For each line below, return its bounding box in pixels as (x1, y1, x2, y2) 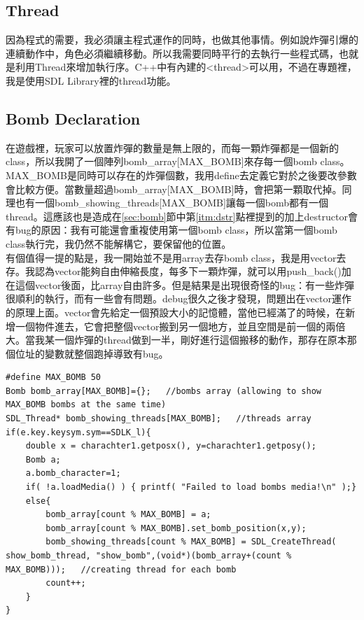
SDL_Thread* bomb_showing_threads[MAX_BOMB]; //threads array (6, 414, 311, 424)
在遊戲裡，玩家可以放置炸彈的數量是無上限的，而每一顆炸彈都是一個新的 (6, 140, 339, 155)
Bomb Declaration (6, 107, 141, 129)
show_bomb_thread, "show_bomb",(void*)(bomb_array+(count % (6, 551, 292, 561)
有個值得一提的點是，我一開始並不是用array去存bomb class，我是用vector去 (6, 250, 346, 265)
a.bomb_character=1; (25, 468, 121, 479)
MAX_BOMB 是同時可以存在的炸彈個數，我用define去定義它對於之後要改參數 (6, 167, 357, 182)
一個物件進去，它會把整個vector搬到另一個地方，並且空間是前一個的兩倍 (15, 318, 346, 333)
